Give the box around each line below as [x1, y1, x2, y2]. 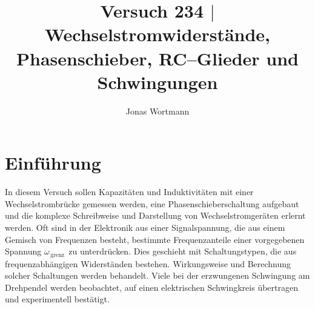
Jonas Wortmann [125, 104, 190, 117]
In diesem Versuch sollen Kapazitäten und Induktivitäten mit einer [5, 185, 254, 198]
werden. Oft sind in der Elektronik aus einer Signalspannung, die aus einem [5, 221, 285, 233]
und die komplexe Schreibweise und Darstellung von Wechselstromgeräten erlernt [5, 209, 306, 222]
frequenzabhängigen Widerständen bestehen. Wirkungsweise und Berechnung [5, 257, 291, 270]
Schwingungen [97, 69, 218, 94]
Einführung [5, 150, 101, 175]
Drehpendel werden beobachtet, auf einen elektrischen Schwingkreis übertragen [5, 281, 298, 293]
